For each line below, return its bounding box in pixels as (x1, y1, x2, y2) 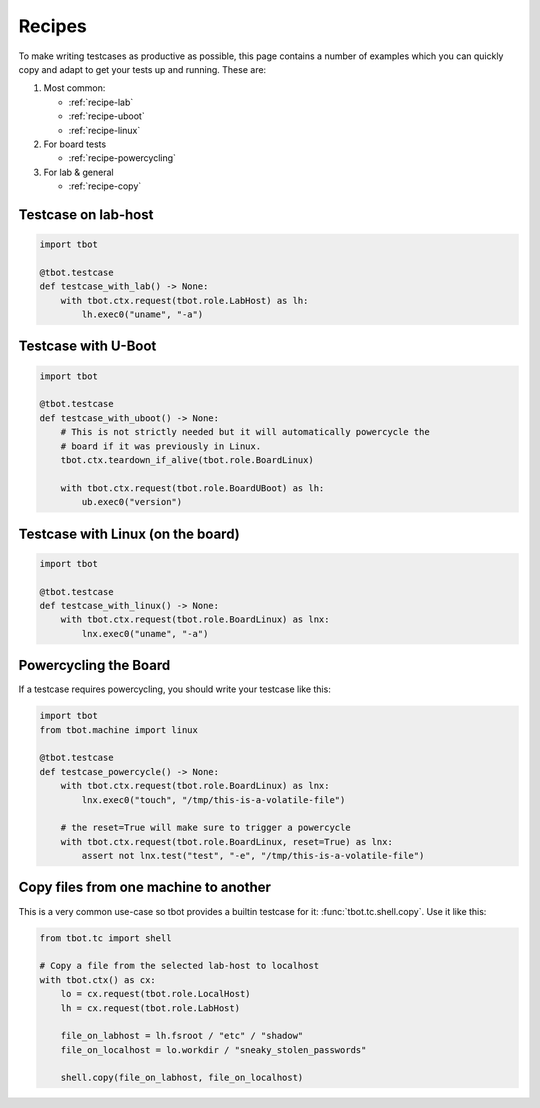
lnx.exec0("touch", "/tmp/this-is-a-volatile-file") (81, 794, 346, 805)
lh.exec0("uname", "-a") (81, 309, 204, 320)
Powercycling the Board (18, 657, 171, 674)
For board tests (43, 138, 107, 150)
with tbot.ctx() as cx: (39, 974, 157, 985)
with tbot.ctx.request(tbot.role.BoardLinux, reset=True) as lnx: (60, 836, 394, 847)
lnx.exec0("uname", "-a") (81, 628, 209, 639)
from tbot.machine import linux (39, 724, 199, 735)
